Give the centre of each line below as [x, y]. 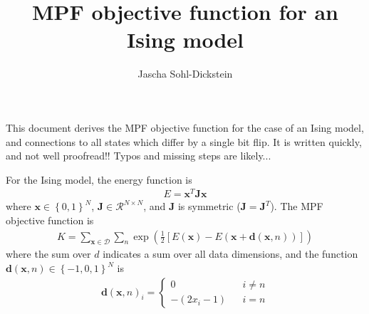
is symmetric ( [209, 206]
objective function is [50, 220]
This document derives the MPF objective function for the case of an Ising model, [185, 127]
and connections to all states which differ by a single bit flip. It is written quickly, [184, 141]
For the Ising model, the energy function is [99, 179]
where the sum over [48, 254]
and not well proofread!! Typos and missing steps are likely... [139, 156]
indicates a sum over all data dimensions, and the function [230, 254]
